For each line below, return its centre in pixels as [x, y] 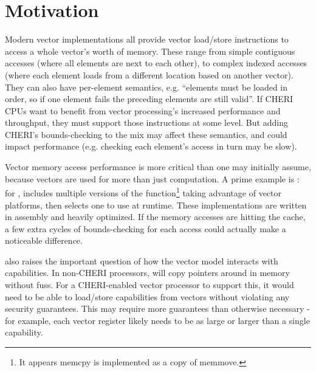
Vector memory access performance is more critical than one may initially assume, [158, 167]
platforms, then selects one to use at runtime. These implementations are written [156, 205]
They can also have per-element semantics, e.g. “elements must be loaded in [146, 87]
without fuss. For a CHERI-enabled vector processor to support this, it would [149, 285]
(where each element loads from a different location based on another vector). [149, 74]
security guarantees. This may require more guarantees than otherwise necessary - [157, 308]
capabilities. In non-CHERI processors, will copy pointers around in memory [147, 273]
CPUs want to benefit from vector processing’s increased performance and [143, 110]
